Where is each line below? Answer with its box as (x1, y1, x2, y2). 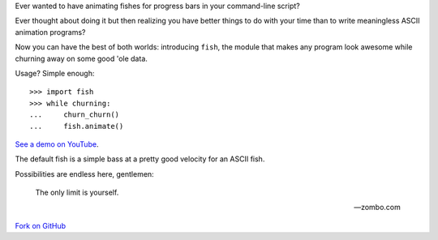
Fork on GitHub (15, 221, 67, 230)
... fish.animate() (29, 122, 124, 131)
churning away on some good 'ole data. (15, 54, 148, 63)
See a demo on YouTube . (15, 139, 99, 149)
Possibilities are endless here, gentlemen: (15, 169, 154, 178)
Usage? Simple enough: (15, 68, 95, 78)
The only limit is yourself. (35, 187, 119, 198)
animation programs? (15, 27, 86, 36)
